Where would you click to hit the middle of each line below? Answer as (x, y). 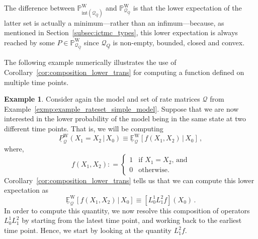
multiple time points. (36, 82)
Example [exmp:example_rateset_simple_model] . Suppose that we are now (121, 108)
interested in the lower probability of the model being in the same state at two (125, 118)
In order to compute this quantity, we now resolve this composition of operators (127, 210)
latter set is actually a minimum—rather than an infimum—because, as (114, 22)
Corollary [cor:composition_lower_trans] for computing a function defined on (124, 72)
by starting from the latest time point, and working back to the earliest (132, 220)
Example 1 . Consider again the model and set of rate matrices (102, 99)
